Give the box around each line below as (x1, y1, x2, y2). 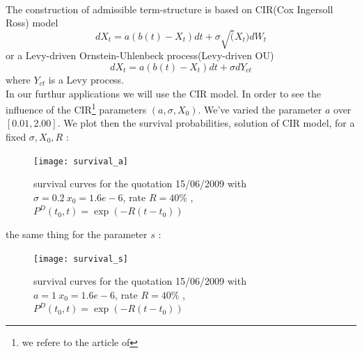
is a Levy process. (48, 72, 125, 86)
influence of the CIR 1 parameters (6, 100, 147, 116)
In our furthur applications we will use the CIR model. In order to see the (6, 86, 321, 100)
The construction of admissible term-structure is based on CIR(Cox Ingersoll (6, 1, 333, 16)
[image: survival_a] (33, 156, 129, 166)
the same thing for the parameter (6, 226, 148, 241)
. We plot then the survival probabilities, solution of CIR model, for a (57, 116, 355, 130)
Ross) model (6, 15, 58, 30)
